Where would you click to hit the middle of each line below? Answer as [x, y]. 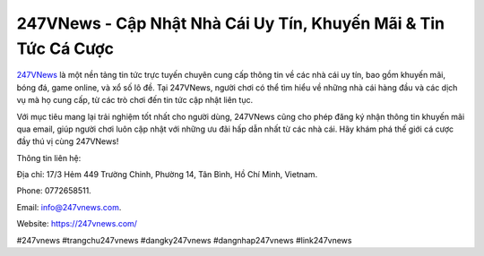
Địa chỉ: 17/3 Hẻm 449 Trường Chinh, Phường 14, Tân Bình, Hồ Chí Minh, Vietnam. [167, 175]
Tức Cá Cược [65, 48]
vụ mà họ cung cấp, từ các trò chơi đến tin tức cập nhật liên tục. [135, 100]
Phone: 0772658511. [54, 191]
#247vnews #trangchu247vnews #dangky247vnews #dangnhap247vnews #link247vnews [184, 240]
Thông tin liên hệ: [49, 158]
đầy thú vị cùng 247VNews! [68, 141]
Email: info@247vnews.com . [69, 207]
